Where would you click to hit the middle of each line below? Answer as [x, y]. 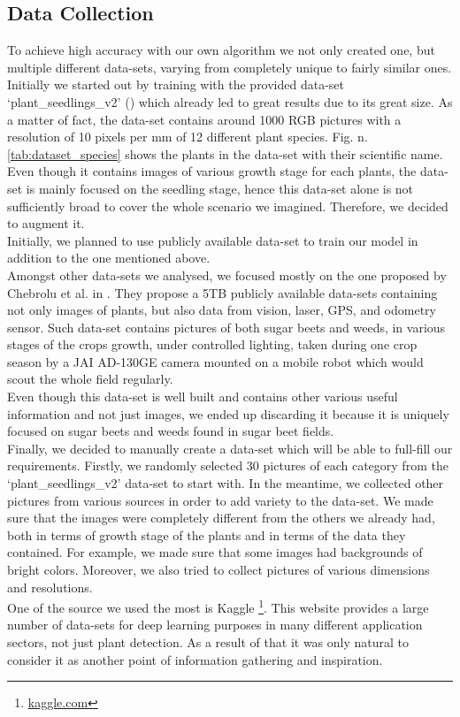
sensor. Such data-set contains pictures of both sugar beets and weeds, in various [226, 327]
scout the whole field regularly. [90, 379]
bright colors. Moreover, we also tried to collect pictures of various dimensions [218, 570]
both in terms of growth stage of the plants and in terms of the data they [207, 534]
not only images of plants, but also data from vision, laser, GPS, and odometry [222, 310]
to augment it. [46, 223]
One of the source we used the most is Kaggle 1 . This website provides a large [218, 606]
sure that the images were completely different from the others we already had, [221, 518]
